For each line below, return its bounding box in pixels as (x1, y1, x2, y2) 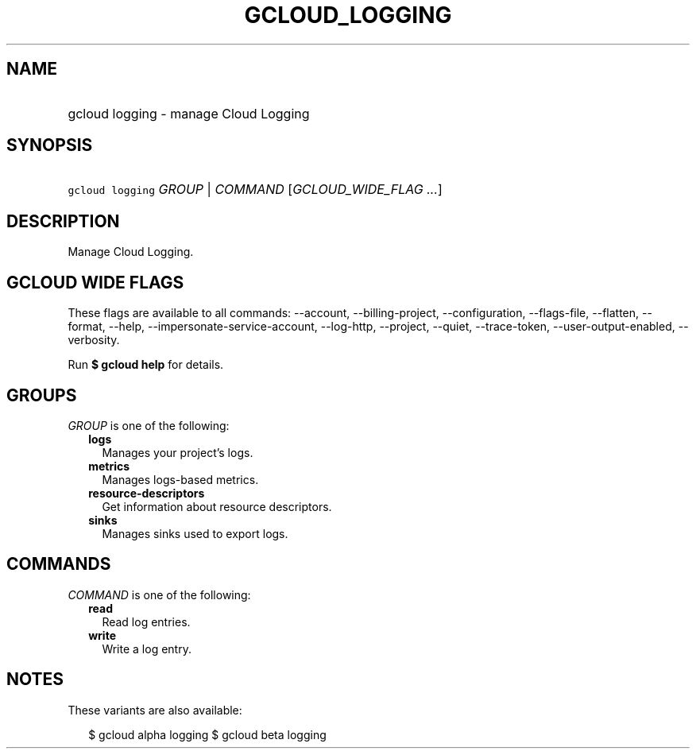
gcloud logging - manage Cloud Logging (68, 105, 310, 122)
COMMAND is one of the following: (68, 587, 251, 602)
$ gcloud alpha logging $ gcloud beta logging (88, 727, 327, 741)
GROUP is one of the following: (68, 418, 230, 432)
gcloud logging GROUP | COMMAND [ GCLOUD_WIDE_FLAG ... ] (68, 181, 443, 198)
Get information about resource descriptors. (102, 499, 332, 513)
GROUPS (6, 385, 77, 405)
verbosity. (68, 333, 120, 347)
